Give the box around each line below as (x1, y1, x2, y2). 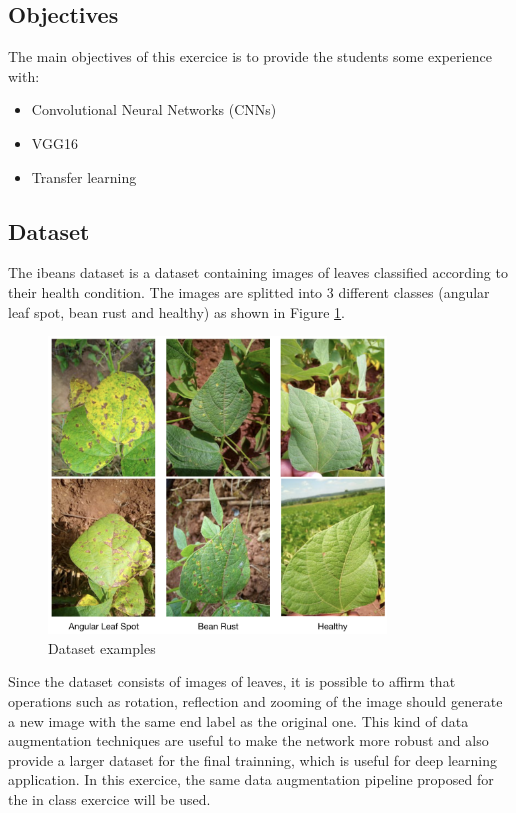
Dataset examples (48, 637, 156, 658)
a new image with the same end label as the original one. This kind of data (8, 710, 469, 731)
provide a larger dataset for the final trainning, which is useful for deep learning (8, 749, 498, 770)
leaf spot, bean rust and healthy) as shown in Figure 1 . (8, 301, 346, 322)
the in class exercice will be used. (8, 789, 211, 810)
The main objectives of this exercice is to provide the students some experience (8, 46, 492, 67)
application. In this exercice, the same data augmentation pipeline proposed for (8, 769, 494, 790)
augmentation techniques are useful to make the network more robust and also (8, 730, 489, 751)
